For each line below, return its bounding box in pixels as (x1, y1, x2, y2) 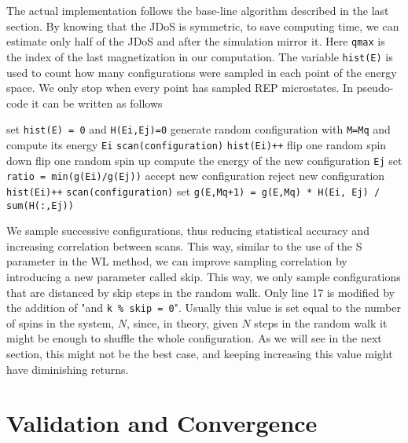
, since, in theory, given (127, 314, 238, 331)
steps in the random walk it (254, 314, 388, 331)
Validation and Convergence (6, 407, 318, 439)
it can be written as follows (31, 94, 163, 111)
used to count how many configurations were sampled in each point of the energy (6, 64, 397, 80)
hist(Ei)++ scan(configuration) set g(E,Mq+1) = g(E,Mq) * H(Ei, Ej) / (6, 182, 380, 199)
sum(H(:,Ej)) (6, 200, 74, 211)
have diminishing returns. (6, 361, 129, 377)
